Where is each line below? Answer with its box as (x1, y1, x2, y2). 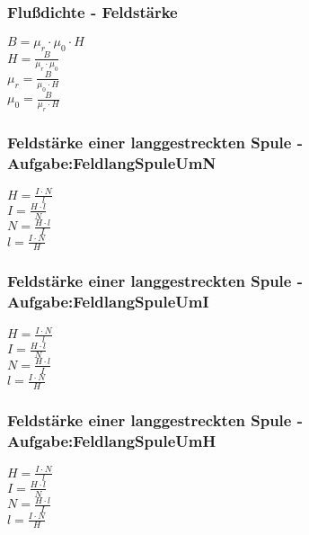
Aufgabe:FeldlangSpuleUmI (7, 290, 209, 313)
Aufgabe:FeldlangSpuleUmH (7, 429, 216, 451)
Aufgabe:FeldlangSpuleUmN (7, 151, 216, 174)
